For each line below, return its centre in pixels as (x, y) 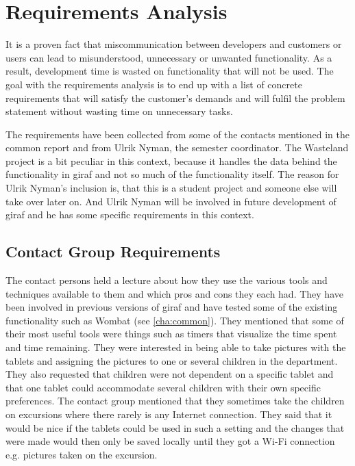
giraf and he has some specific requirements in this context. (130, 215)
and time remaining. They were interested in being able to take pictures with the (176, 347)
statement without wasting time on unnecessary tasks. (119, 111)
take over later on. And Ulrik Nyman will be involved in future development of (171, 201)
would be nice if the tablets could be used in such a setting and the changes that (175, 427)
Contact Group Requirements (113, 251)
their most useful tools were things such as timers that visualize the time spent (171, 334)
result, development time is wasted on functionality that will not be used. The (170, 71)
